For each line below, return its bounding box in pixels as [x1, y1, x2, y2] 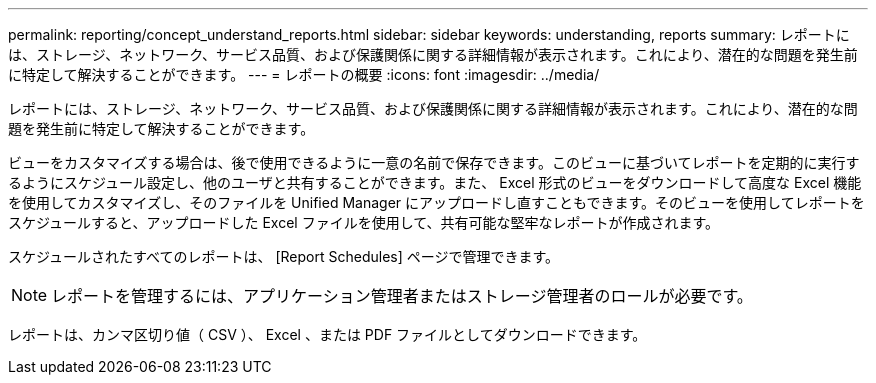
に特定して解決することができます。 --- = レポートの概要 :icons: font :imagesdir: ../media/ [8, 66, 600, 83]
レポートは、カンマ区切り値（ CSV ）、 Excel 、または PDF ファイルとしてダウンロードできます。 [8, 326, 647, 343]
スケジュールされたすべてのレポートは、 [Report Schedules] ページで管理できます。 [8, 248, 560, 265]
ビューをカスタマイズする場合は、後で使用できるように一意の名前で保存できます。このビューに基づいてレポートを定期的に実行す [8, 154, 860, 171]
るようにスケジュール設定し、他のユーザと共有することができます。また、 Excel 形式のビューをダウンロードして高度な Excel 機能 [8, 174, 862, 191]
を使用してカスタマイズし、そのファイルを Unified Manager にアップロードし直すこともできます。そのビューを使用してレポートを [8, 194, 865, 211]
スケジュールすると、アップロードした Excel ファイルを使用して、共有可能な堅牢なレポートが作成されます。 [8, 214, 720, 231]
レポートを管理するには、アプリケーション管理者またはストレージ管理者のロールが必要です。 [51, 286, 753, 306]
